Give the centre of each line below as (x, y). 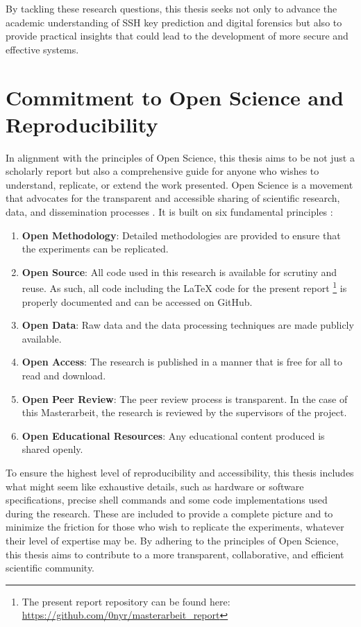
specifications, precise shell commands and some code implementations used (167, 500)
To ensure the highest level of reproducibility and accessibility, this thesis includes (180, 473)
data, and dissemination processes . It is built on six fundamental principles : (169, 212)
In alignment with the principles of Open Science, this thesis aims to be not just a (180, 157)
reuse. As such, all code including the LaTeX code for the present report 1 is (184, 287)
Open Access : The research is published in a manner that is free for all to (182, 362)
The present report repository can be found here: (126, 601)
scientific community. (50, 568)
